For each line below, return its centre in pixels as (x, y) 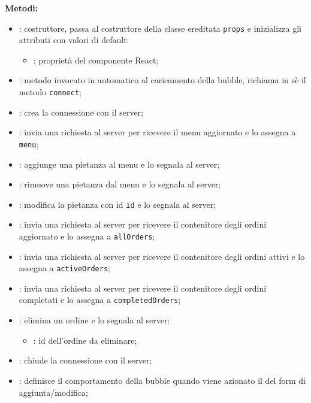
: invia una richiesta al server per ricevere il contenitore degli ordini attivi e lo (162, 256)
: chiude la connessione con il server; (85, 360)
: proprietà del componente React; (96, 60)
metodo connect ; (50, 92)
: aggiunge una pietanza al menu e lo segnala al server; (119, 164)
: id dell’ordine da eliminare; (85, 340)
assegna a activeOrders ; (64, 268)
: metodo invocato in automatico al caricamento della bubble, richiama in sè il (162, 80)
